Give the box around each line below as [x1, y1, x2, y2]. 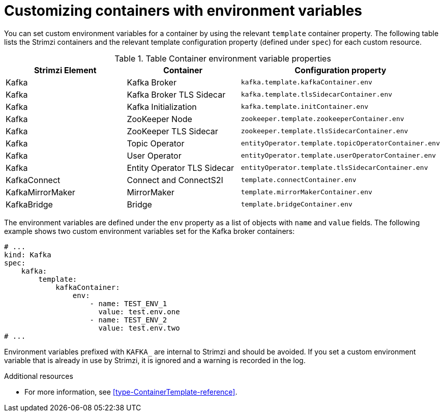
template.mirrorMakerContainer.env [241, 188, 372, 196]
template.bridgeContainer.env [241, 200, 352, 209]
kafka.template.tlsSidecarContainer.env [241, 91, 393, 99]
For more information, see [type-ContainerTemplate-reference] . [24, 387, 238, 396]
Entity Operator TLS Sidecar [127, 162, 234, 173]
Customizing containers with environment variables [4, 2, 363, 19]
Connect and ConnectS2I [127, 174, 223, 185]
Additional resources [4, 371, 73, 380]
